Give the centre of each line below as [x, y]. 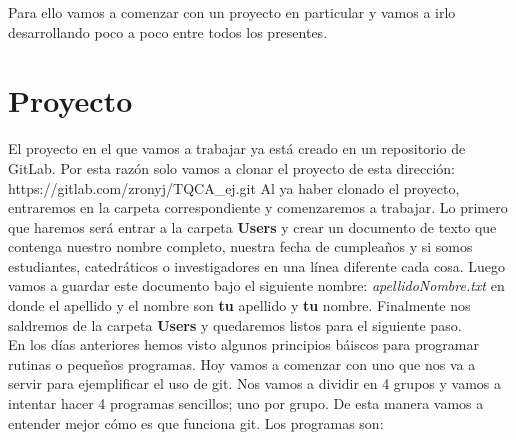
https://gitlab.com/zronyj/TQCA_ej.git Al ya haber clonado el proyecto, [234, 187]
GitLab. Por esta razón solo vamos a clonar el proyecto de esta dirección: [231, 167]
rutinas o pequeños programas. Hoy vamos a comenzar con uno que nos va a [242, 363]
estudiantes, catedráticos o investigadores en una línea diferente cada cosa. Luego [256, 265]
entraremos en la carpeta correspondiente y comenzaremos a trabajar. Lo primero [258, 207]
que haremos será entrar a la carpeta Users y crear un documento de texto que [252, 226]
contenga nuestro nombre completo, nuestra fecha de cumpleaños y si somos [240, 246]
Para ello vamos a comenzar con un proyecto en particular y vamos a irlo [232, 12]
